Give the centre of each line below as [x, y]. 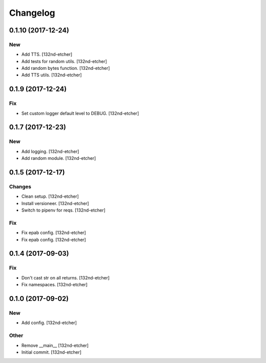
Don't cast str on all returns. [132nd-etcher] [66, 277]
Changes [20, 186]
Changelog [32, 13]
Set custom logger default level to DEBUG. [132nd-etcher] [80, 113]
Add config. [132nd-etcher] [49, 323]
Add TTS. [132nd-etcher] [47, 55]
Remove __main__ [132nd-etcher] [55, 345]
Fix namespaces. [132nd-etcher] [54, 285]
